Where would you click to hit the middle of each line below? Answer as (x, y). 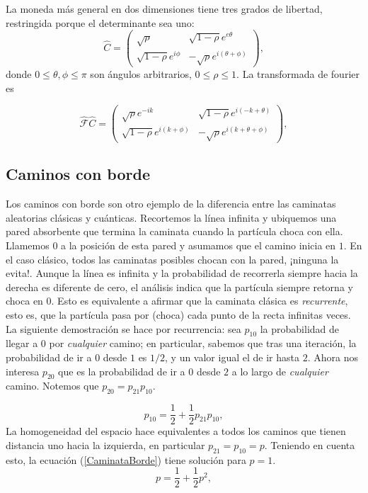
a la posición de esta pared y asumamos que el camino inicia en (199, 245)
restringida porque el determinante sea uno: (100, 22)
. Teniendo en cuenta (310, 444)
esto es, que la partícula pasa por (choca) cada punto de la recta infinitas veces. (178, 314)
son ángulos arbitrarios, (141, 74)
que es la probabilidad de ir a (122, 371)
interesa (23, 371)
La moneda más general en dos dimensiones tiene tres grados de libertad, (164, 8)
